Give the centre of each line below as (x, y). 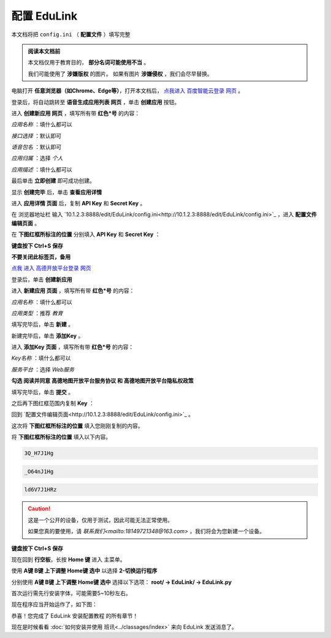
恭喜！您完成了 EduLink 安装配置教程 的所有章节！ (75, 615)
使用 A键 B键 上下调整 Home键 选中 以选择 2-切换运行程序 (84, 571)
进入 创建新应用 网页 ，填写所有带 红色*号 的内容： (76, 113)
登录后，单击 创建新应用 (42, 279)
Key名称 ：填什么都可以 (41, 358)
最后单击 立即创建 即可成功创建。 (53, 181)
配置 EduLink (44, 16)
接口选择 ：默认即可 (36, 135)
